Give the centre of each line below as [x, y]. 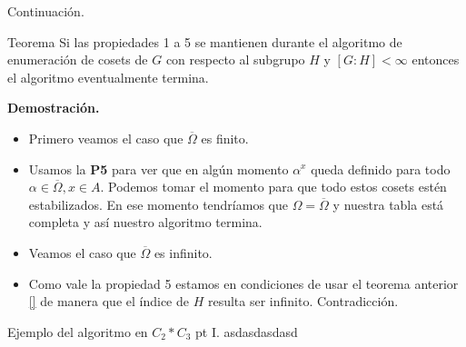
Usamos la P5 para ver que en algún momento [159, 169]
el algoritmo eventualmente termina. [108, 77]
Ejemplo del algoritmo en [78, 331]
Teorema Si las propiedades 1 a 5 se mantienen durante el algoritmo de [205, 41]
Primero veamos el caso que [106, 138]
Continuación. [46, 11]
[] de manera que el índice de [109, 301]
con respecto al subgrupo [235, 59]
